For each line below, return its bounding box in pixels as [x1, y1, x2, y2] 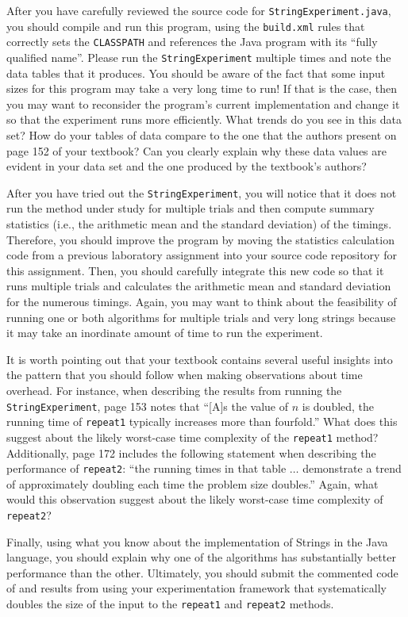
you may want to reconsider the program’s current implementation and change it [6, 95, 400, 112]
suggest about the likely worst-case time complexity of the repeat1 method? [6, 428, 379, 445]
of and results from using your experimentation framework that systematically [6, 580, 387, 596]
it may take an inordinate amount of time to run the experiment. [6, 324, 323, 341]
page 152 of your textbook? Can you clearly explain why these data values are [6, 142, 387, 159]
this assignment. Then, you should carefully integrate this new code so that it [6, 262, 384, 278]
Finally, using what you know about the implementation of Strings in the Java [6, 533, 388, 550]
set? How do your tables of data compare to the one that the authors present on [6, 127, 397, 143]
